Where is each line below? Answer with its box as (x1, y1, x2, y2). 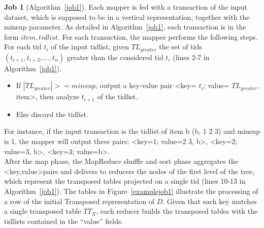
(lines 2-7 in (173, 51, 210, 62)
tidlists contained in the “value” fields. (4, 215, 123, 226)
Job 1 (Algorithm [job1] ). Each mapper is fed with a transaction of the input (4, 2, 247, 12)
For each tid (4, 41, 42, 52)
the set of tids (159, 41, 202, 52)
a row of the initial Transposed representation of (4, 195, 154, 206)
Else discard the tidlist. (16, 108, 88, 119)
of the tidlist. (97, 91, 138, 102)
